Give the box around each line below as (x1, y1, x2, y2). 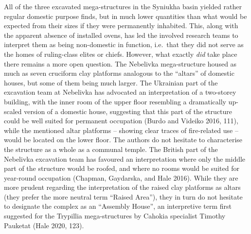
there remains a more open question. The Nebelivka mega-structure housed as (4, 58, 237, 68)
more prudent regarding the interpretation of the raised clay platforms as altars (4, 182, 241, 192)
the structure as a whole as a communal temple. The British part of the (4, 144, 218, 154)
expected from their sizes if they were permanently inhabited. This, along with (4, 20, 238, 31)
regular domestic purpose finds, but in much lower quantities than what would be (4, 11, 247, 21)
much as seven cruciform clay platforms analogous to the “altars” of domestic (4, 68, 234, 78)
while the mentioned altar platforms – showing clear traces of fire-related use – (4, 125, 238, 135)
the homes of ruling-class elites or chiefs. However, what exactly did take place (4, 49, 237, 59)
